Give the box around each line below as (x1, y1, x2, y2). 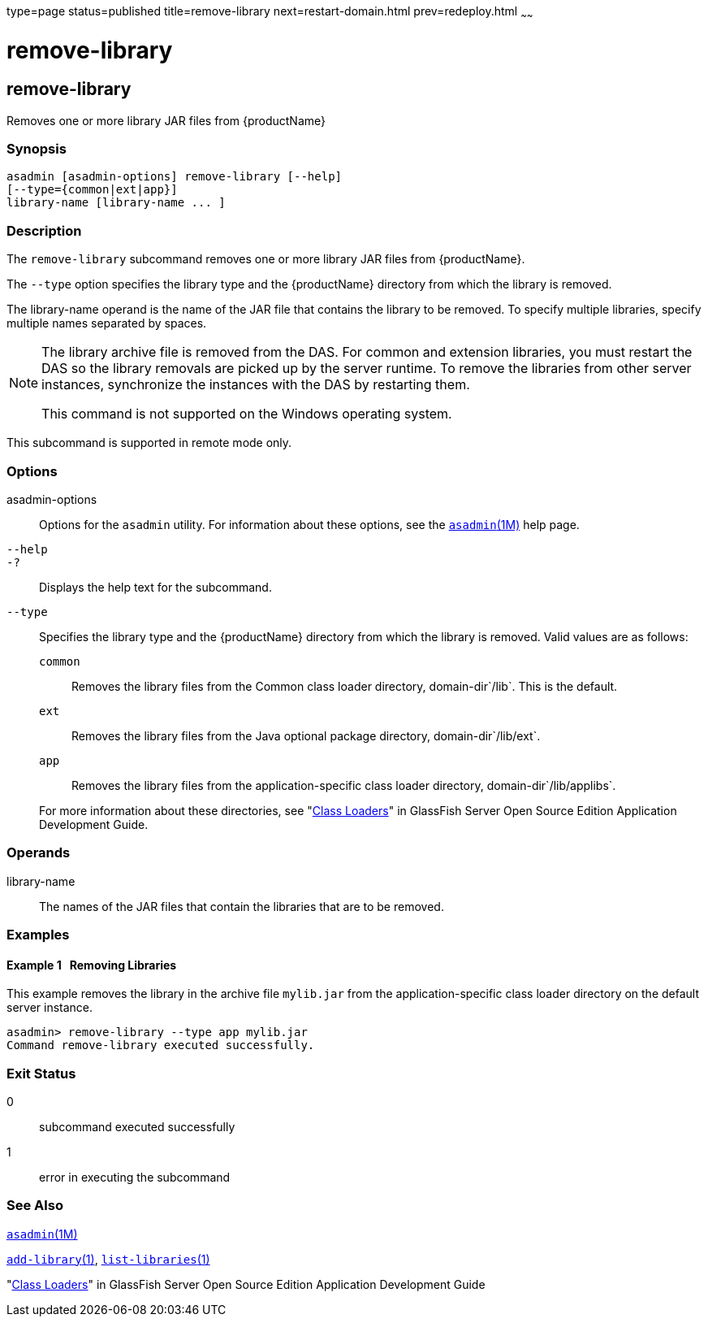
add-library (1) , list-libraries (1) (6, 1251, 210, 1266)
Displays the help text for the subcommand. (39, 579, 272, 594)
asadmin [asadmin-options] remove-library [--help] (6, 170, 343, 184)
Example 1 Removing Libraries (6, 957, 177, 972)
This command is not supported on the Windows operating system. (41, 406, 452, 423)
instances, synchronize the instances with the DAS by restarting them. (41, 376, 470, 393)
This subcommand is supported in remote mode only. (6, 436, 292, 450)
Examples (6, 926, 70, 943)
